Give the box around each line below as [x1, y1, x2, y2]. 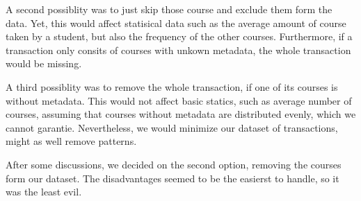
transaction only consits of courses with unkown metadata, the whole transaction [6, 42, 351, 57]
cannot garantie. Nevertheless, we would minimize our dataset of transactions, [6, 120, 338, 134]
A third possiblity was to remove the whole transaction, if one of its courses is [6, 79, 338, 94]
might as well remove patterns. [6, 134, 137, 148]
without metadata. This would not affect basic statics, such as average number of [6, 93, 352, 107]
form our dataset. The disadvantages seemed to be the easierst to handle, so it [6, 171, 339, 185]
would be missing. [6, 56, 82, 71]
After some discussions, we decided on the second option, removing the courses [6, 157, 342, 171]
